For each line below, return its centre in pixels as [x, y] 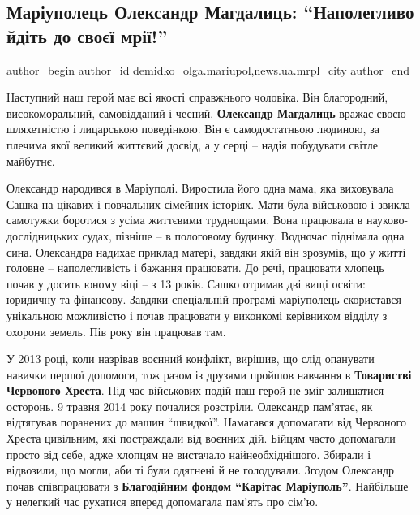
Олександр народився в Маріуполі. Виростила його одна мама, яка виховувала [200, 188]
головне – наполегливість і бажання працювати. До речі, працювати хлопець [195, 268]
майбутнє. [31, 160]
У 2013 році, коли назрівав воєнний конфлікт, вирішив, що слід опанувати [191, 359]
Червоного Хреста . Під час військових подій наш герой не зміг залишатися [195, 390]
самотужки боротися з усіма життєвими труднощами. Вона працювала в [185, 220]
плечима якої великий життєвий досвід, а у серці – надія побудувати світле [193, 144]
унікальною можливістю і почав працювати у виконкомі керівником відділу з [197, 315]
